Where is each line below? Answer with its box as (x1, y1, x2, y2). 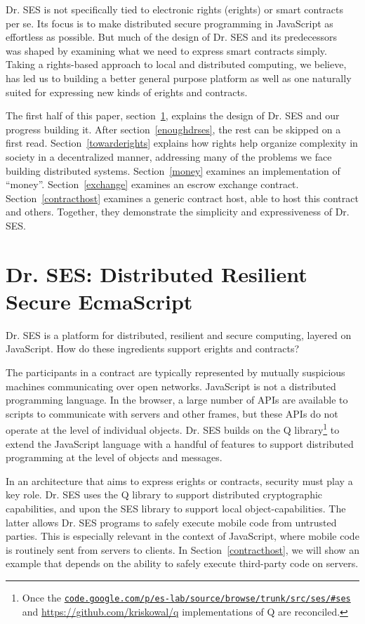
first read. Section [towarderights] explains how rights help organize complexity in (6, 135, 358, 150)
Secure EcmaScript (6, 286, 193, 315)
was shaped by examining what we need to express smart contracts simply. (6, 43, 327, 58)
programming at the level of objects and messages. (6, 450, 223, 465)
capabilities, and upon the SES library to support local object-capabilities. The (6, 501, 346, 515)
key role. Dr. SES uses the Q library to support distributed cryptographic (6, 487, 323, 502)
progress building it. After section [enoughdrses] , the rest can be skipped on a (6, 121, 341, 136)
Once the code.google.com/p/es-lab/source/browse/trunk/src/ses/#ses (22, 590, 351, 604)
